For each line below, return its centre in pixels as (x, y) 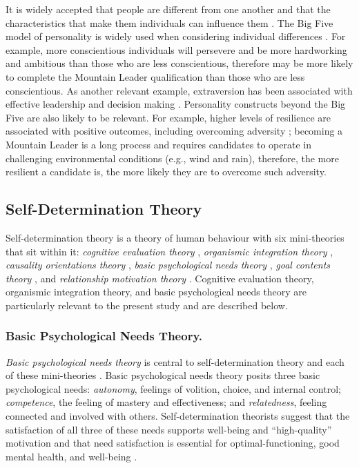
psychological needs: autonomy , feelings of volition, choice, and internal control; (173, 388)
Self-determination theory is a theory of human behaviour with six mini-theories (175, 237)
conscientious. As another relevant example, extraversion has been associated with (179, 90)
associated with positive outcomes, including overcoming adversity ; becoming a (174, 131)
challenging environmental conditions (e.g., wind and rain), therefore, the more (172, 158)
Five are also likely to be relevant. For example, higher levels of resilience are (168, 117)
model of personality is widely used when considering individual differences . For (176, 36)
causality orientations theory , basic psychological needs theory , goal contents (168, 265)
